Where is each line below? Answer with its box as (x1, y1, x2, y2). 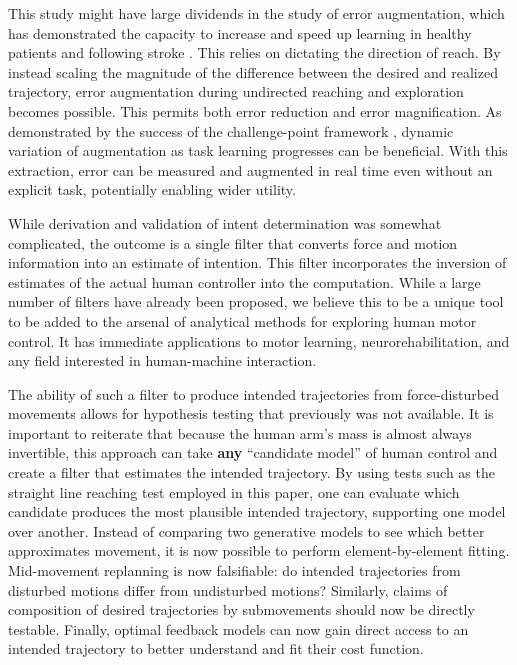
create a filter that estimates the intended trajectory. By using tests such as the (8, 462, 495, 483)
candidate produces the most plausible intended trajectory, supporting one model (8, 501, 506, 522)
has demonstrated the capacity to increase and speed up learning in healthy (8, 22, 472, 43)
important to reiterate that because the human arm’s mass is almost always (8, 422, 472, 443)
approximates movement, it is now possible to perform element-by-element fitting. (8, 540, 510, 561)
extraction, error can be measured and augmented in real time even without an (8, 159, 493, 180)
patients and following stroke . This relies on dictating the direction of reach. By (8, 42, 501, 63)
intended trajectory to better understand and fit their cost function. (8, 638, 424, 659)
